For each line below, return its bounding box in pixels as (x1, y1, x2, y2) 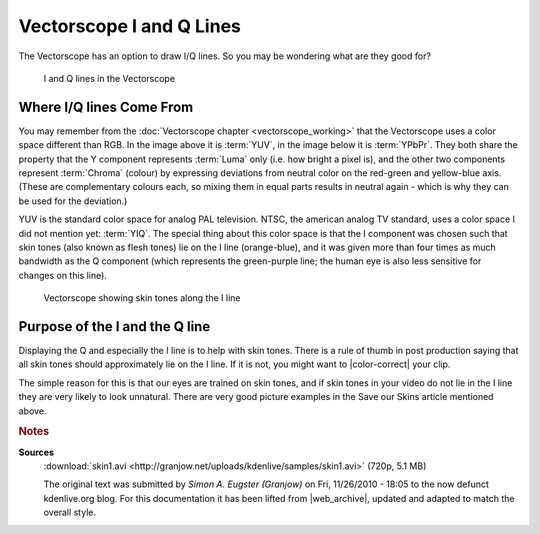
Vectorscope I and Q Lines (18, 15, 242, 37)
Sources (18, 446, 55, 458)
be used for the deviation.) (18, 195, 128, 207)
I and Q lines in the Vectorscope (43, 72, 175, 84)
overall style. (43, 506, 97, 519)
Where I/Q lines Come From (18, 98, 194, 115)
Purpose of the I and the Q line (18, 318, 211, 335)
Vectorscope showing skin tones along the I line (43, 292, 241, 304)
